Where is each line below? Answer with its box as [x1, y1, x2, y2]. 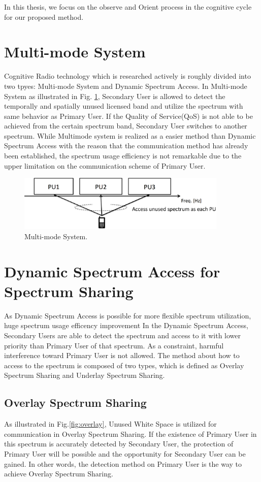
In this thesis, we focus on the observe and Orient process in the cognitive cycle [4, 2, 252, 12]
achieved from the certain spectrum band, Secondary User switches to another [4, 120, 247, 131]
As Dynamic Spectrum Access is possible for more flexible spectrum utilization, [4, 310, 251, 320]
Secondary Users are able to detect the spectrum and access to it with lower [4, 330, 241, 341]
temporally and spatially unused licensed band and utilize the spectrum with [4, 101, 243, 111]
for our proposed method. [4, 11, 84, 22]
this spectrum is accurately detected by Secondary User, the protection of [4, 438, 234, 449]
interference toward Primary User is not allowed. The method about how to [4, 350, 240, 361]
